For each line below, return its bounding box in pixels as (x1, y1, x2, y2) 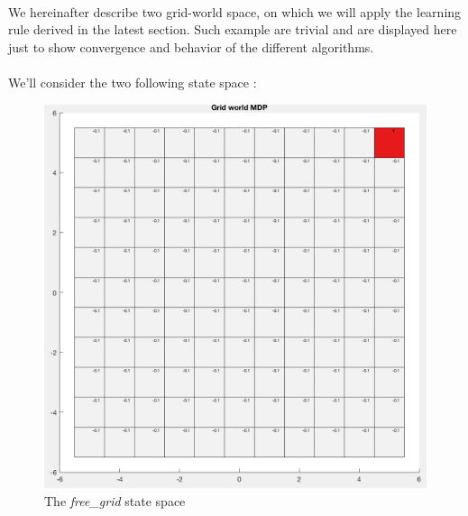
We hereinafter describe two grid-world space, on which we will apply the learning (8, 2, 462, 21)
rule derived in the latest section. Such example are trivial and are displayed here (8, 20, 457, 39)
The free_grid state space (44, 491, 186, 510)
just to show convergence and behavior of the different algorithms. (8, 37, 374, 56)
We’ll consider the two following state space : (8, 72, 257, 91)
